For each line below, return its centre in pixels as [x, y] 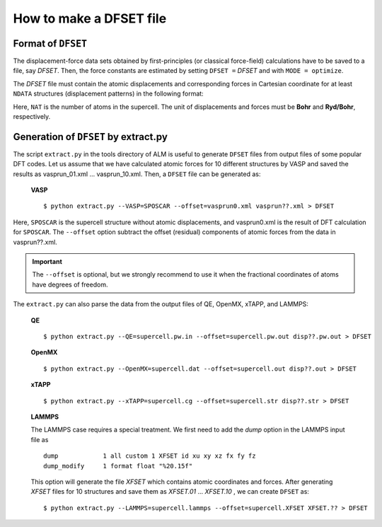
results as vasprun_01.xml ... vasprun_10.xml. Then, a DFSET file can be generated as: [137, 174]
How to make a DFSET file [90, 18]
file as [40, 439]
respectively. [32, 117]
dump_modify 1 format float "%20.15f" [118, 466]
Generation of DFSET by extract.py [90, 137]
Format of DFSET [50, 44]
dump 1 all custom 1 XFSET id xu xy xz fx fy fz [150, 456]
